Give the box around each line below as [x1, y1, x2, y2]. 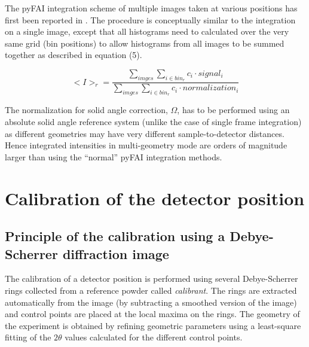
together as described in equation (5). [5, 48, 142, 61]
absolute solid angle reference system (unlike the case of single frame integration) [5, 115, 302, 127]
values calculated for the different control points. [65, 331, 243, 343]
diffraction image [62, 244, 169, 263]
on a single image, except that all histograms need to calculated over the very [5, 25, 289, 38]
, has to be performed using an [177, 104, 290, 116]
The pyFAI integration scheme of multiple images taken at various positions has [5, 2, 298, 14]
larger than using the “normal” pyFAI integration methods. [5, 150, 222, 163]
